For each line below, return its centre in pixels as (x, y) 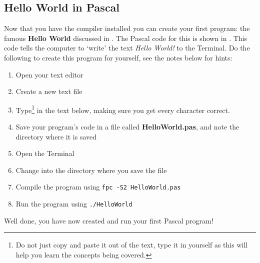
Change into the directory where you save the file (91, 170)
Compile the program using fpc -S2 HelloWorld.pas (98, 187)
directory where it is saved (56, 136)
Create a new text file (49, 91)
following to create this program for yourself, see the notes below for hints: (118, 57)
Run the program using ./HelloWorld (74, 204)
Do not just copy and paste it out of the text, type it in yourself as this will (132, 245)
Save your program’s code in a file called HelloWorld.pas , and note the (127, 127)
